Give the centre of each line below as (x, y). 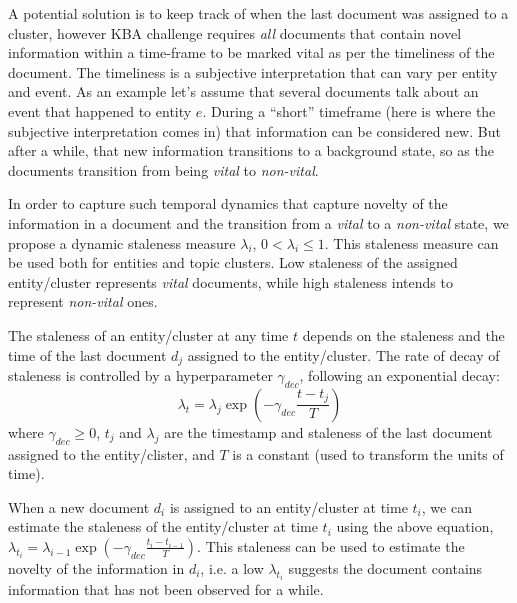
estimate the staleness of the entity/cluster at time (163, 526)
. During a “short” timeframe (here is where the (349, 110)
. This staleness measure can (411, 242)
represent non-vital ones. (83, 301)
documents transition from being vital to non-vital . (163, 169)
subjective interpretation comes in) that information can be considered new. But (254, 130)
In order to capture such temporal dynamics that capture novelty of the (228, 203)
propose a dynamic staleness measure (122, 242)
